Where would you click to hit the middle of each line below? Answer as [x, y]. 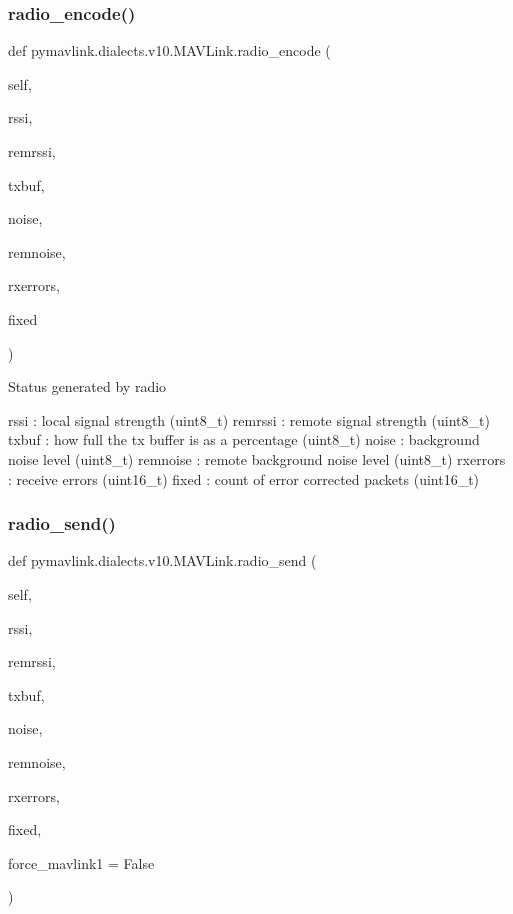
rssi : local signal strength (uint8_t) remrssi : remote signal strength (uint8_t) [249, 419]
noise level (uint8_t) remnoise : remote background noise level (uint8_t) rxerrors [257, 458]
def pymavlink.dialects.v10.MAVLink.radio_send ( [162, 560]
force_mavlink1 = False [81, 862]
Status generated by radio [87, 386]
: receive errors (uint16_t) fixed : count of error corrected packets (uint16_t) [244, 478]
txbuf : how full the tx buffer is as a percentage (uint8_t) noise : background [244, 439]
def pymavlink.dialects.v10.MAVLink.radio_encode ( [169, 50]
